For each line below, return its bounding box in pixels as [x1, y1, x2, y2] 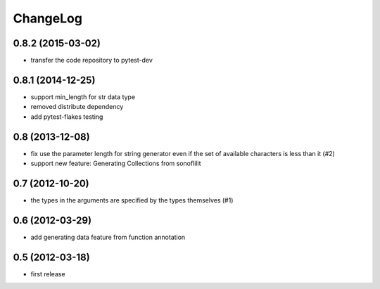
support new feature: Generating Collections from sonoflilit [30, 159, 201, 168]
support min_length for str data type [30, 92, 136, 101]
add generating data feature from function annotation [30, 233, 186, 241]
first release [30, 269, 66, 278]
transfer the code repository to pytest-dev [30, 56, 153, 65]
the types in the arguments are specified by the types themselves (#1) [30, 195, 234, 204]
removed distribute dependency [30, 103, 124, 111]
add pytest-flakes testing [30, 113, 103, 121]
